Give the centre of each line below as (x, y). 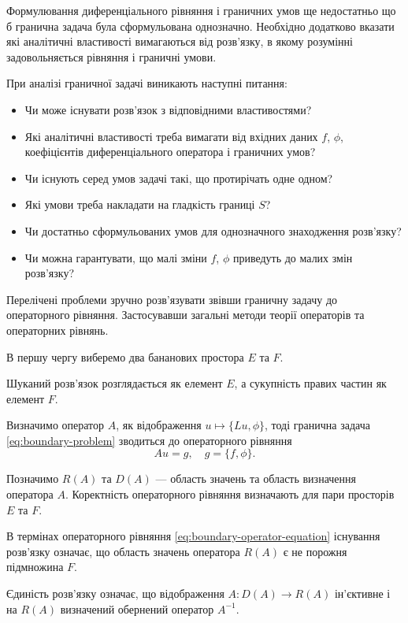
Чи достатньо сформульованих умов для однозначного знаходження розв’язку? (213, 230)
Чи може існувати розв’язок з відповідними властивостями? (168, 109)
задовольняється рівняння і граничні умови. (111, 56)
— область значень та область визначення (256, 478)
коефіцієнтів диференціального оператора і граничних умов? (170, 152)
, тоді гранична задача (317, 425)
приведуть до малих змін (293, 257)
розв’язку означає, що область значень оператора (123, 551)
